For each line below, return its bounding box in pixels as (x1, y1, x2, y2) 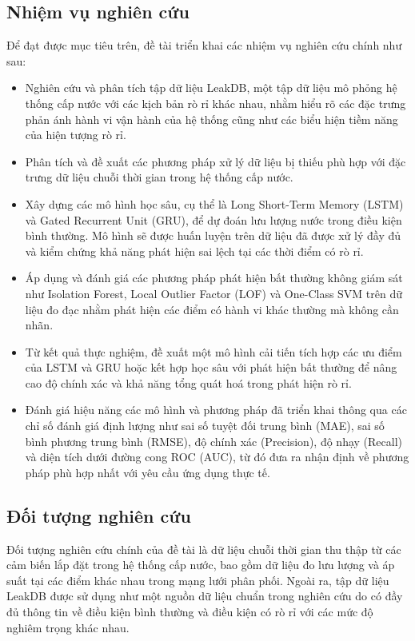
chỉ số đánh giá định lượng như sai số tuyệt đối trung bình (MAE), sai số (25, 417, 385, 434)
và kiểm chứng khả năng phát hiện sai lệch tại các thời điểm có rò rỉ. (25, 242, 364, 259)
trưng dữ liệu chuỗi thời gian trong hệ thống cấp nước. (25, 169, 293, 185)
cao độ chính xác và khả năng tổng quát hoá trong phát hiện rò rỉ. (25, 374, 352, 391)
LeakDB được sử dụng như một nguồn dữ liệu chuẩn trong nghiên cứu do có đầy (6, 587, 403, 604)
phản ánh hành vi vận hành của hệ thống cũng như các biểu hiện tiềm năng (25, 110, 398, 127)
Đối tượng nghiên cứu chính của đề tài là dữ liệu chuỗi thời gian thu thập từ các (6, 540, 401, 557)
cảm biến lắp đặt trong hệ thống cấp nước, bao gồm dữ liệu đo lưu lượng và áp (6, 556, 395, 573)
